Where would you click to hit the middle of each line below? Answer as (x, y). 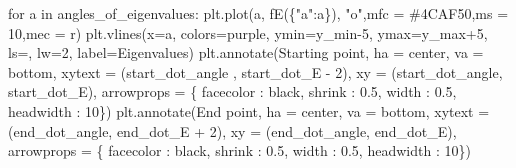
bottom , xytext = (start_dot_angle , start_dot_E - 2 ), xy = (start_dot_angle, (255, 71)
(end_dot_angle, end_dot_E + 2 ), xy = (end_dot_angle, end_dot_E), (232, 130)
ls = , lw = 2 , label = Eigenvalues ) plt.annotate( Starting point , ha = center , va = (246, 52)
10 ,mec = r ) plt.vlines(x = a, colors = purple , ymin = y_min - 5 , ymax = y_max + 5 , (248, 32)
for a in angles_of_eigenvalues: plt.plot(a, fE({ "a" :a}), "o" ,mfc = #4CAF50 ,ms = (258, 13)
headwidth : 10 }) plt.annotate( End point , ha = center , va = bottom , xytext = (249, 110)
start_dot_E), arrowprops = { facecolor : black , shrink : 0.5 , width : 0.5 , (232, 91)
